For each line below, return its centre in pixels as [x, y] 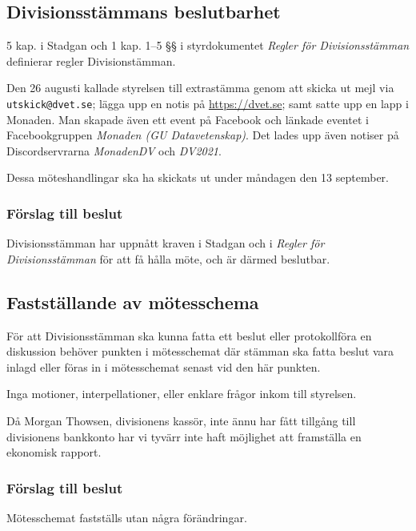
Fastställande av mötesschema [133, 302]
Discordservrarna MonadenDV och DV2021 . [114, 150]
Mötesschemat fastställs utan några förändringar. [127, 517]
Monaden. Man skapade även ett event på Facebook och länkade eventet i [188, 119]
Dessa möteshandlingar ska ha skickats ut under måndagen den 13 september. [198, 177]
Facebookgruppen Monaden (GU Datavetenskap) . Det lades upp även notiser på [203, 135]
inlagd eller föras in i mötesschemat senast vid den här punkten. [164, 366]
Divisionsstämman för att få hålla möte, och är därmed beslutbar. [168, 258]
